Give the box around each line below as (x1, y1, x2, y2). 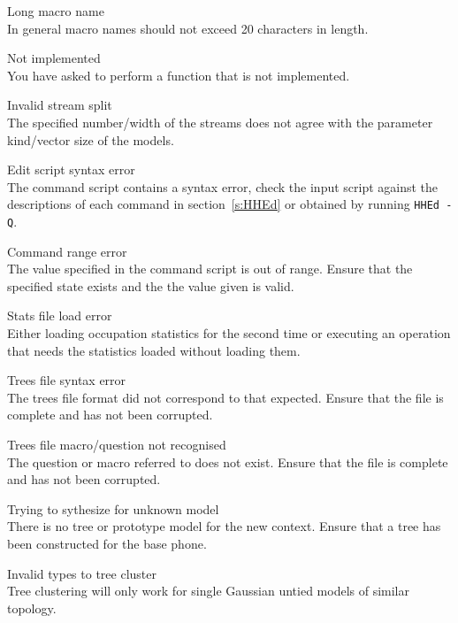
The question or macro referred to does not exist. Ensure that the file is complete (7, 452, 448, 471)
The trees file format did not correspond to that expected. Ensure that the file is (7, 388, 444, 406)
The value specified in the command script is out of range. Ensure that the (7, 259, 413, 278)
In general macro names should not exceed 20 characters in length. (7, 19, 369, 37)
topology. (7, 598, 57, 617)
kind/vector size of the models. (7, 130, 174, 149)
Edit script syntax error (7, 160, 135, 179)
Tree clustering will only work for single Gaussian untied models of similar (7, 581, 409, 600)
